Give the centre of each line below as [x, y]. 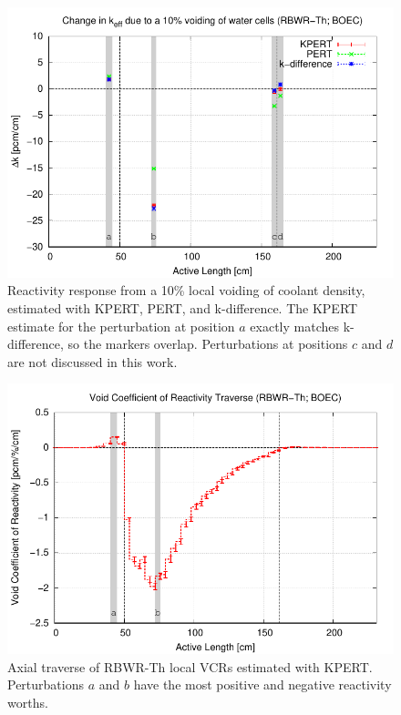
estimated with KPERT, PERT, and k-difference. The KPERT [183, 307]
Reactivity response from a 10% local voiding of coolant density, [186, 290]
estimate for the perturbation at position [121, 326]
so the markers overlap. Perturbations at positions [208, 344]
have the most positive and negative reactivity [262, 684]
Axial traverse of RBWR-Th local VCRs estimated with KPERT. [190, 666]
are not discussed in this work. [93, 361]
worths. [28, 702]
